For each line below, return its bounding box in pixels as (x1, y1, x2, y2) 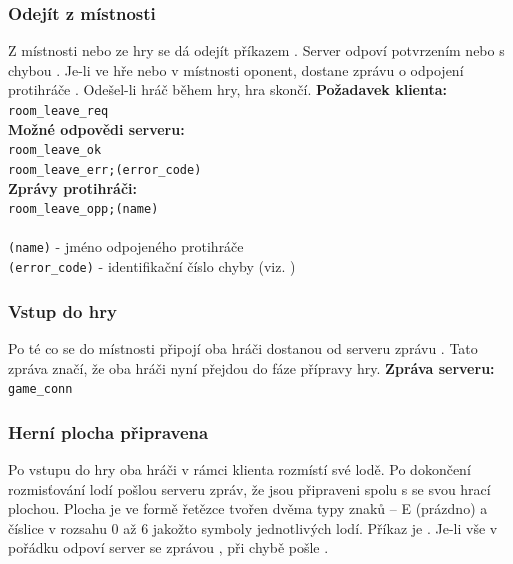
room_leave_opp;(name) (8, 202, 159, 217)
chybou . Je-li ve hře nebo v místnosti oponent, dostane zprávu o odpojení (8, 59, 464, 80)
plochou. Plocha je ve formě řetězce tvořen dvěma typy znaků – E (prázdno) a (8, 498, 488, 519)
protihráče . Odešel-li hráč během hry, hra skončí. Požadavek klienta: (8, 79, 448, 100)
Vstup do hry (8, 298, 117, 323)
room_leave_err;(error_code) (8, 162, 202, 177)
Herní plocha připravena (8, 419, 209, 444)
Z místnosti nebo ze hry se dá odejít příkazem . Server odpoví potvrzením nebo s (8, 40, 505, 61)
